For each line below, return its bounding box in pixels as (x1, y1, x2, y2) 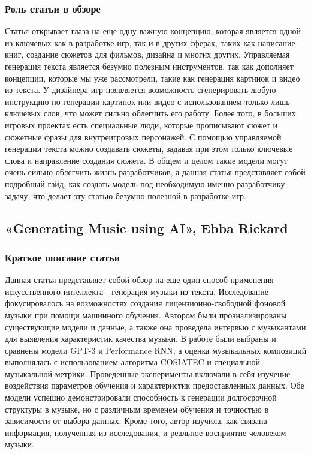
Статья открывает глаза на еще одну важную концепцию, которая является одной (5, 25, 301, 37)
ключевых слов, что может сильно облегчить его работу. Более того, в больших (5, 107, 296, 119)
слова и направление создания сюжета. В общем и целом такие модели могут (5, 154, 288, 166)
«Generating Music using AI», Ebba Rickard (5, 218, 288, 237)
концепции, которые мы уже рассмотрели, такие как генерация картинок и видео (5, 71, 300, 84)
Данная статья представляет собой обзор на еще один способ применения (5, 273, 274, 286)
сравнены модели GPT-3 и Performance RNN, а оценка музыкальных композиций (5, 344, 307, 356)
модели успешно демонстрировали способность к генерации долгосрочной (5, 391, 277, 404)
